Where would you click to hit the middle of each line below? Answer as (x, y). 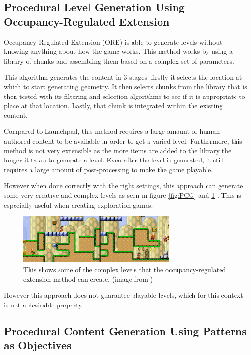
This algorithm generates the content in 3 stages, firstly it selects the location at (123, 77)
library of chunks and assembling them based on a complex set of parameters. (119, 60)
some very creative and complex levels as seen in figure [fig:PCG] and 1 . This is (123, 195)
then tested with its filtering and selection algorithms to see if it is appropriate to (125, 96)
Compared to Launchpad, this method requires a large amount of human (112, 131)
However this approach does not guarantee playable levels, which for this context (124, 295)
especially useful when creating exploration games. (79, 204)
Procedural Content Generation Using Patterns (125, 331)
